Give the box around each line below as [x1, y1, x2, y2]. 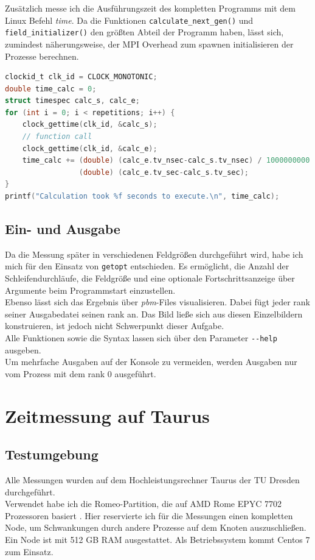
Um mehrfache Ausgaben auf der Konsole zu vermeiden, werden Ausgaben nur [5, 355, 297, 368]
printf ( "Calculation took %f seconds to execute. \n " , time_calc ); [5, 192, 280, 201]
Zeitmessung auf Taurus [5, 403, 210, 428]
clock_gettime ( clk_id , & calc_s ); [22, 120, 157, 129]
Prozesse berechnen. [5, 49, 79, 62]
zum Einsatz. [5, 545, 54, 558]
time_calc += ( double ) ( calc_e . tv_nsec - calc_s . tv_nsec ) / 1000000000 [22, 156, 310, 165]
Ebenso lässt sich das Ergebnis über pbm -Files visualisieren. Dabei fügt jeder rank [5, 296, 310, 308]
